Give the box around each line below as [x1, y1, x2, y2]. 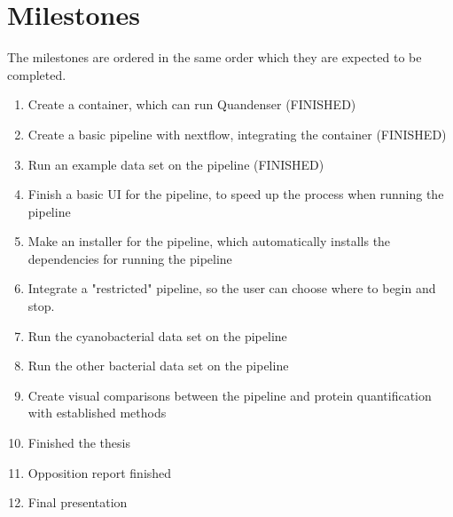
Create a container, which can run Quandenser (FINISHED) [27, 95, 356, 114]
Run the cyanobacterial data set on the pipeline [27, 326, 287, 345]
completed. [7, 65, 66, 84]
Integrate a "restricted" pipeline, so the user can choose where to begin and [27, 279, 436, 298]
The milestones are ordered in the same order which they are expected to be [7, 48, 422, 67]
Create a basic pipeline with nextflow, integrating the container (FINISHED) [27, 124, 447, 143]
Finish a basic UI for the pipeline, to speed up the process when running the [27, 185, 444, 203]
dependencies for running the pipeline [27, 249, 232, 267]
